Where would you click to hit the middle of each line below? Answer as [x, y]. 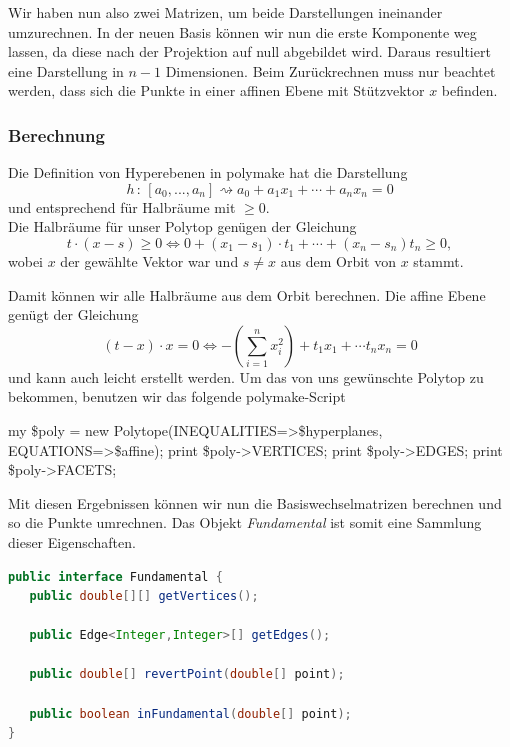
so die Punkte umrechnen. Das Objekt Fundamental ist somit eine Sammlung [245, 522]
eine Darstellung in [66, 70]
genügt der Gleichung [73, 314]
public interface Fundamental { [115, 576]
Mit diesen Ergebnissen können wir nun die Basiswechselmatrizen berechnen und [255, 502]
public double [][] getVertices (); [144, 596]
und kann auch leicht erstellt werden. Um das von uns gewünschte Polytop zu [246, 376]
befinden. [469, 90]
